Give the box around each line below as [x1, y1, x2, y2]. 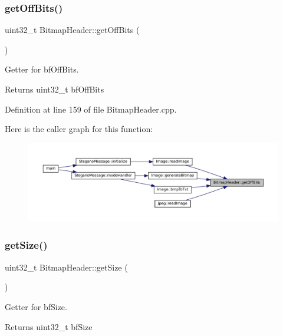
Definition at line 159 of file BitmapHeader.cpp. [5, 103, 177, 115]
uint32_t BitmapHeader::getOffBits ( [5, 24, 140, 36]
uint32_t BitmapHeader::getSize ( [5, 261, 128, 273]
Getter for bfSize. [5, 300, 67, 312]
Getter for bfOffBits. [5, 63, 79, 75]
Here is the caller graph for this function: [5, 123, 153, 135]
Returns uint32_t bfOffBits [5, 83, 104, 95]
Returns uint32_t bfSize [5, 320, 93, 332]
